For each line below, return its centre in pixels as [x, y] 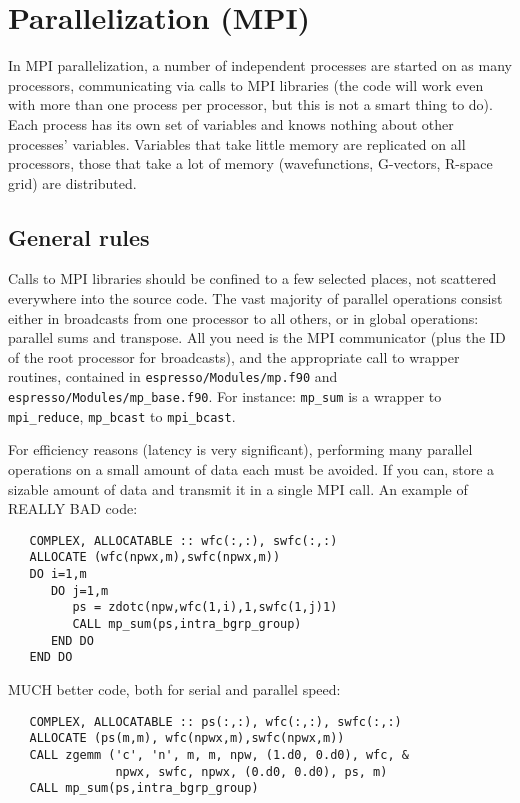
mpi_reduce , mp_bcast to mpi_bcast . [122, 415]
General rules [79, 236]
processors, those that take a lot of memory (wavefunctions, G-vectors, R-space [250, 163]
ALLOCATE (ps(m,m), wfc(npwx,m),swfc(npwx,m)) [187, 738]
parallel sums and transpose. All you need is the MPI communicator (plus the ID [257, 337]
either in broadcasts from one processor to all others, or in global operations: [243, 317]
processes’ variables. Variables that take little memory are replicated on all [237, 143]
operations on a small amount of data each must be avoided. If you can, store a [251, 469]
